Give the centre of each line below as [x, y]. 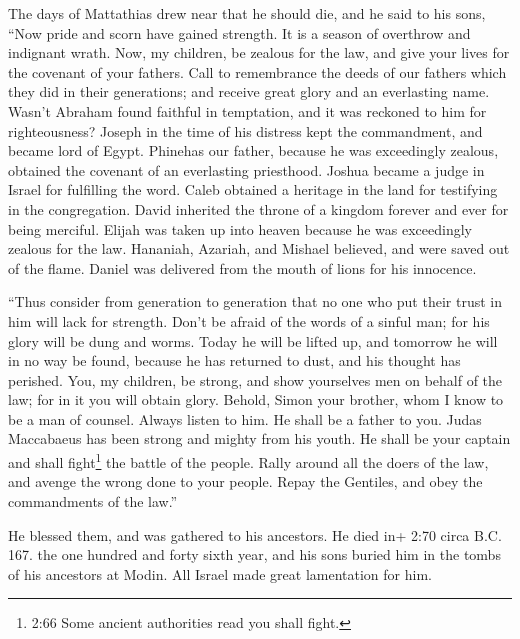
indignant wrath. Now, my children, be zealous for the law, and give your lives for [259, 52]
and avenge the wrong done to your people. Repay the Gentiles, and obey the [245, 481]
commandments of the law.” [93, 500]
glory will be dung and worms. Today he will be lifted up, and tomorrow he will [253, 340]
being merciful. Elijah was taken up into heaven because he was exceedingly [240, 228]
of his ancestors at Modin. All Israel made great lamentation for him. [220, 573]
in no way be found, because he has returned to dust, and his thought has [234, 360]
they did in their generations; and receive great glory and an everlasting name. [249, 91]
